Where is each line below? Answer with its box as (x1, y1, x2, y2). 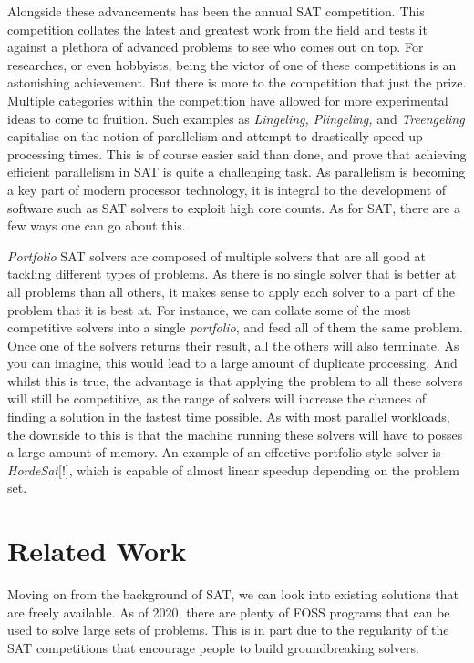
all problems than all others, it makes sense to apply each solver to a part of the (7, 281, 455, 301)
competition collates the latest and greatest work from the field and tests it (7, 19, 428, 38)
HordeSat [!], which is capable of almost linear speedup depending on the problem (7, 460, 459, 479)
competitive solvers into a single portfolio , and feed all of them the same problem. (7, 318, 463, 337)
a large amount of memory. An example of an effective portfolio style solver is (7, 443, 441, 462)
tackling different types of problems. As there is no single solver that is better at (7, 264, 457, 283)
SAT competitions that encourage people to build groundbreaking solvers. (7, 637, 419, 657)
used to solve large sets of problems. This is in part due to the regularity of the (7, 620, 449, 639)
